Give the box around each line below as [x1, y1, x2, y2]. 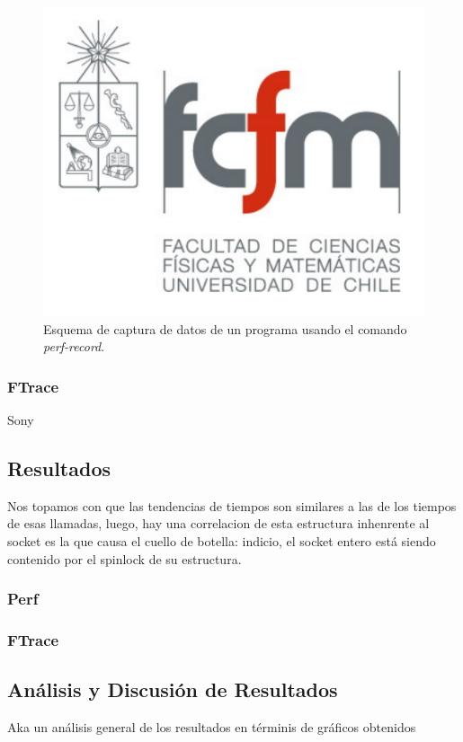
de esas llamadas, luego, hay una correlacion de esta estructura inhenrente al [7, 514, 430, 533]
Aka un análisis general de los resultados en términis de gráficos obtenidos [7, 718, 416, 737]
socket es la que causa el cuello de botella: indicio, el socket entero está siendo [7, 532, 436, 551]
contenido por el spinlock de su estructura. [7, 549, 242, 568]
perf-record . [43, 337, 105, 356]
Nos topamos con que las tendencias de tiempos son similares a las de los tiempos [7, 496, 457, 515]
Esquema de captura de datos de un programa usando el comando [43, 319, 407, 338]
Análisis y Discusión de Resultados [7, 676, 338, 703]
